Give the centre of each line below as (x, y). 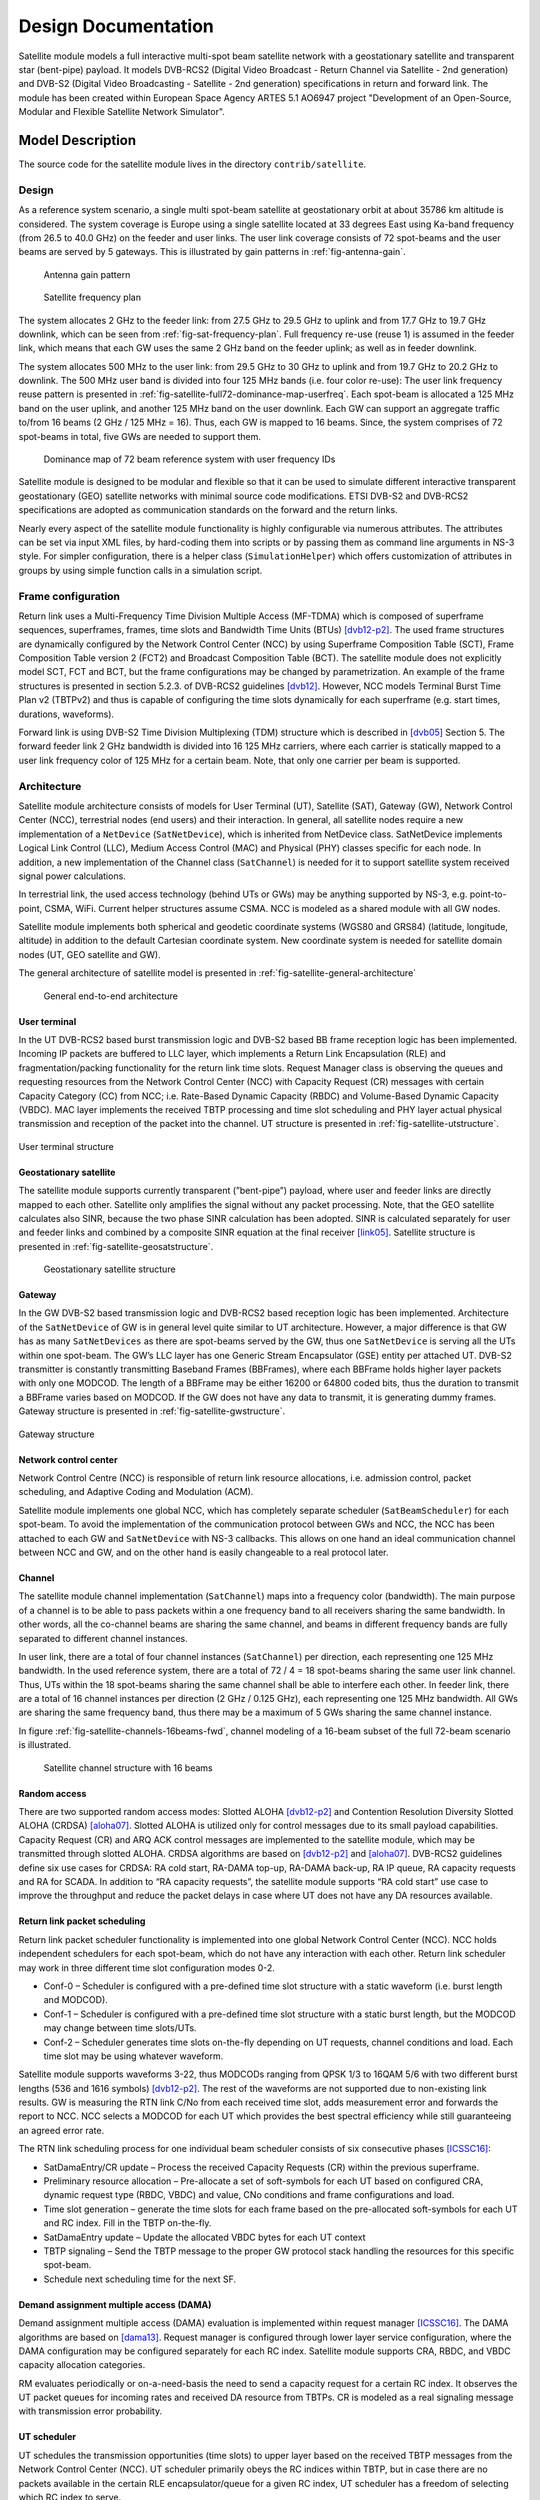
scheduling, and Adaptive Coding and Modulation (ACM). (136, 1492)
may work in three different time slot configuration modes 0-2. (146, 1967)
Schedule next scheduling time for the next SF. (140, 2279)
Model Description (77, 140)
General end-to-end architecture (111, 996)
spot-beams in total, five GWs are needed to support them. (140, 436)
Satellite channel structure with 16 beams (128, 1767)
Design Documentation (116, 26)
